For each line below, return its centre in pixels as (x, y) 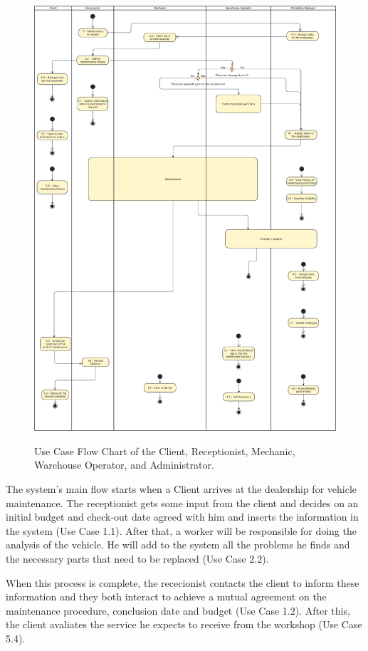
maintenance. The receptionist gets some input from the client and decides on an (182, 502)
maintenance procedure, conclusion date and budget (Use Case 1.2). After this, (178, 610)
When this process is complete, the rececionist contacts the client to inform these (183, 582)
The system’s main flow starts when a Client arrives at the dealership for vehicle (182, 488)
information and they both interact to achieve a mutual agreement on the (166, 597)
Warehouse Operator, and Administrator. (124, 465)
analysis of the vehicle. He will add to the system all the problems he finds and (178, 545)
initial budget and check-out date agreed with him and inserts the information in (182, 517)
